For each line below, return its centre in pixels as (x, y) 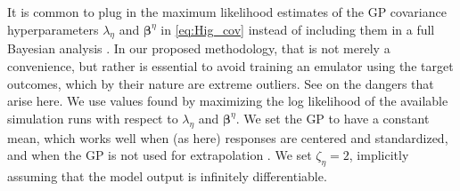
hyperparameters (53, 29)
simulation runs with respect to (93, 118)
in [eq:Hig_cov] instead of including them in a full (298, 29)
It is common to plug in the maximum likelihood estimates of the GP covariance (227, 12)
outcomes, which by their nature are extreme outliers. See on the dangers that (221, 83)
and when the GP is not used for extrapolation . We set (160, 155)
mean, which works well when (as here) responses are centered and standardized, (228, 137)
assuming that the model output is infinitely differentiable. (167, 175)
